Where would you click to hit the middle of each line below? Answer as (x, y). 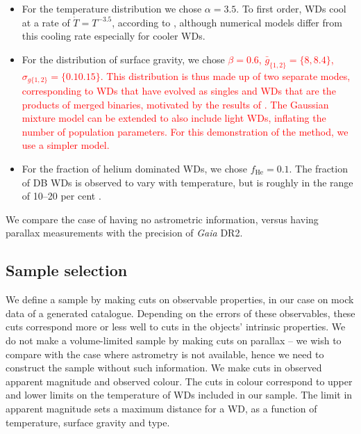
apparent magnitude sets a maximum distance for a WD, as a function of (161, 408)
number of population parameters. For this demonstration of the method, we (185, 131)
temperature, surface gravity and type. (88, 422)
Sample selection (67, 270)
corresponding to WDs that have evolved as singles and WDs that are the (179, 91)
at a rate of (46, 22)
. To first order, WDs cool (291, 8)
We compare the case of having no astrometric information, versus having (162, 219)
